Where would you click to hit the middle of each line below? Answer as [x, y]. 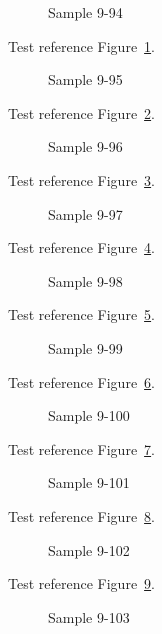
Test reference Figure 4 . [81, 247]
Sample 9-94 [85, 12]
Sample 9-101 [89, 482]
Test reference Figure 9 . [81, 583]
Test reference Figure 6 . [81, 381]
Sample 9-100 [89, 415]
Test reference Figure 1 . [81, 45]
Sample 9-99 [85, 347]
